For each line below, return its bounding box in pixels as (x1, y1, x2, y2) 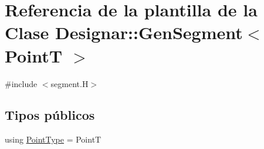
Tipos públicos (5, 106, 95, 124)
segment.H (50, 77, 89, 89)
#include (5, 77, 38, 89)
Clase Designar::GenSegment (5, 20, 243, 44)
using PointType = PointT (5, 133, 101, 145)
